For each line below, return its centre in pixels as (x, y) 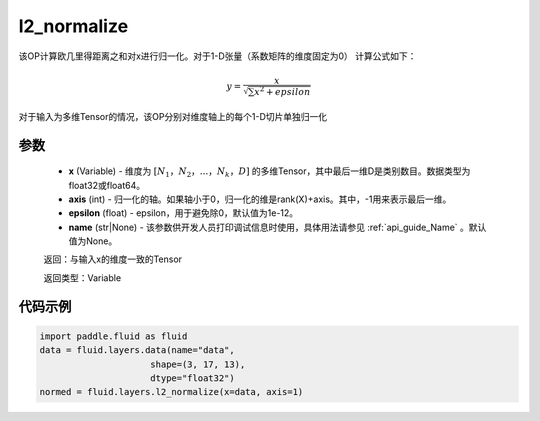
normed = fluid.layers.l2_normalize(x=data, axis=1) (171, 392)
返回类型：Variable (82, 277)
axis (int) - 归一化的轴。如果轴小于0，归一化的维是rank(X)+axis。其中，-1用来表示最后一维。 (260, 199)
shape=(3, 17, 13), (198, 364)
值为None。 (93, 241)
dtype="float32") (192, 378)
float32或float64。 (107, 185)
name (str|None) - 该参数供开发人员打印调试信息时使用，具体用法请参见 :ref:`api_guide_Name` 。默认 (277, 227)
